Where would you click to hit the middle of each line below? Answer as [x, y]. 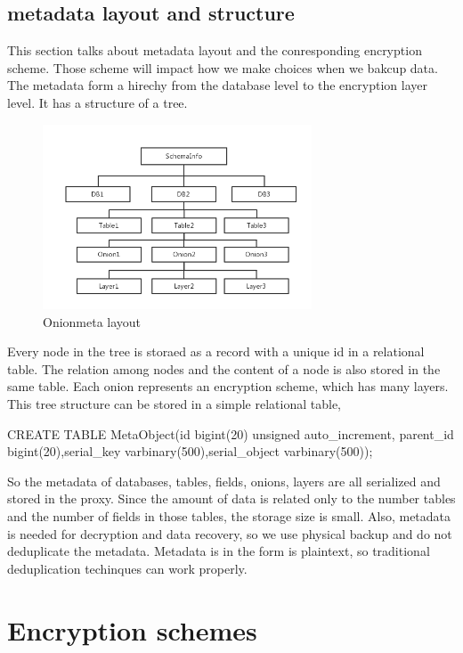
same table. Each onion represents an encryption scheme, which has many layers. [228, 386]
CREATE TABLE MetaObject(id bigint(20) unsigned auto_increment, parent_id [231, 433]
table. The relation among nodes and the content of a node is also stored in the [224, 368]
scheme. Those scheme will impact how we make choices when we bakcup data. [223, 67]
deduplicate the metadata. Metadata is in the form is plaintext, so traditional [219, 551]
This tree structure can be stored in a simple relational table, [174, 404]
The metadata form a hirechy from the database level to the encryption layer [217, 85]
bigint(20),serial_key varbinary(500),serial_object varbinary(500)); [190, 451]
